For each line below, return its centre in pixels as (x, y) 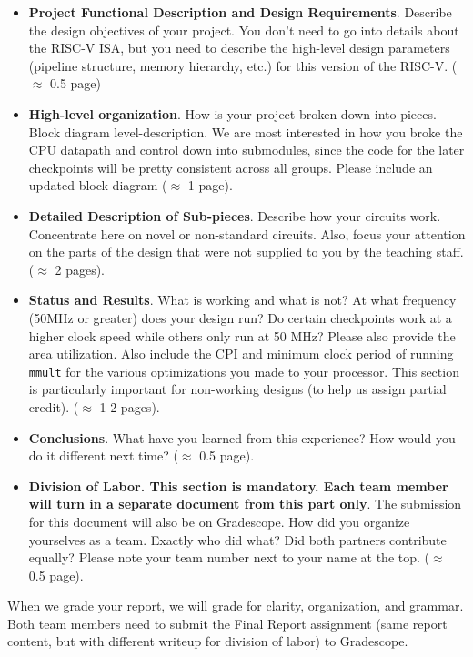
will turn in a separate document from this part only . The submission (245, 504)
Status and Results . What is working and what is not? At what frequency (242, 300)
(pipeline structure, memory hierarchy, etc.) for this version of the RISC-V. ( (243, 65)
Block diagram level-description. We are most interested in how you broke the (246, 131)
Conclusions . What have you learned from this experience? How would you (242, 437)
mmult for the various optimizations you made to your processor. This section (244, 371)
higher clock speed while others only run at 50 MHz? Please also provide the (242, 335)
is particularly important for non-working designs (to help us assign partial (237, 389)
